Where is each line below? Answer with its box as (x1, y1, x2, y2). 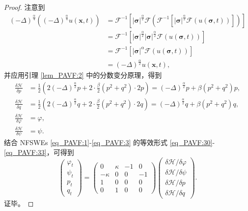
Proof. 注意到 (4, 2, 45, 12)
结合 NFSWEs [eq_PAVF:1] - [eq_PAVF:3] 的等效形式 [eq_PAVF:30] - (4, 137, 215, 148)
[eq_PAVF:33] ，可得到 (4, 147, 74, 157)
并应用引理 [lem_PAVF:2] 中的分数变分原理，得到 (4, 70, 162, 80)
